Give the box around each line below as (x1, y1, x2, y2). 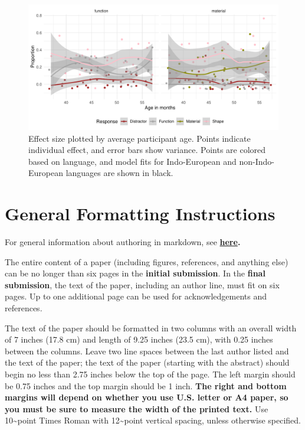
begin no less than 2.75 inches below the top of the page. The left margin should (5, 368, 296, 380)
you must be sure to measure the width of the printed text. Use (5, 402, 268, 415)
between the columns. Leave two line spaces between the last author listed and (5, 344, 289, 357)
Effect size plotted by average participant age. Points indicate (28, 132, 251, 144)
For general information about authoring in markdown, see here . (5, 236, 241, 248)
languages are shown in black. (65, 167, 173, 179)
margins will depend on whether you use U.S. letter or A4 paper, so (5, 391, 288, 403)
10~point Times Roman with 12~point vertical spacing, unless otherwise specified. (5, 414, 301, 426)
